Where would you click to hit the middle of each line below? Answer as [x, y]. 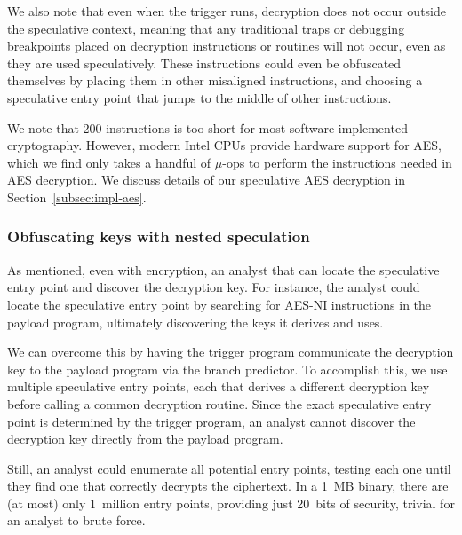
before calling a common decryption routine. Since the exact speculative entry [219, 403]
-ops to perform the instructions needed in [337, 162]
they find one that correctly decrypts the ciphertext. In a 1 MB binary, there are [228, 486]
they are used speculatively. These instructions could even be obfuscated [204, 63]
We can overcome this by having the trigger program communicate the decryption [231, 352]
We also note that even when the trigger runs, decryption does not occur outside [227, 11]
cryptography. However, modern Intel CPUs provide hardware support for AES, [225, 145]
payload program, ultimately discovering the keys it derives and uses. [195, 322]
